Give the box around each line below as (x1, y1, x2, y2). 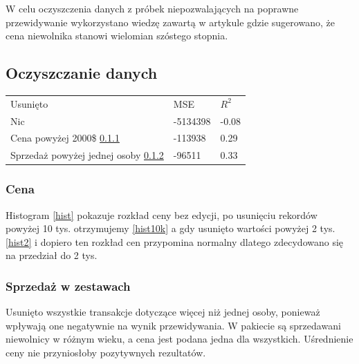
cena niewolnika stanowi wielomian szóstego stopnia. (6, 28, 228, 43)
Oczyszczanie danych (6, 62, 158, 84)
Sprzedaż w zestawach (6, 277, 131, 294)
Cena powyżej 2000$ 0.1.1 (10, 131, 120, 145)
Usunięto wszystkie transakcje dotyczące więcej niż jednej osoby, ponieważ (6, 305, 320, 319)
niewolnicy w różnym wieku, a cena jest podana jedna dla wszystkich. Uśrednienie (6, 332, 353, 346)
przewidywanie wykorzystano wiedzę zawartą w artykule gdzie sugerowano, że (6, 15, 335, 29)
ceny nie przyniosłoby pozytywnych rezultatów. (6, 345, 206, 359)
